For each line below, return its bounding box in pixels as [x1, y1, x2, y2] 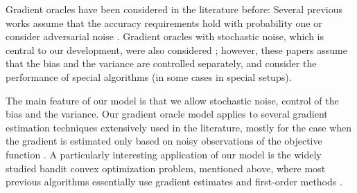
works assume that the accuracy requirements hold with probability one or [6, 15, 322, 30]
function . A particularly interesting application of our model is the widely [6, 147, 322, 161]
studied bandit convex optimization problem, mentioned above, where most [6, 160, 326, 175]
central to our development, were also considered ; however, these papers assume [6, 42, 347, 57]
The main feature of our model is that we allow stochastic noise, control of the [6, 93, 339, 107]
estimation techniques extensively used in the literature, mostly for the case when [6, 120, 352, 134]
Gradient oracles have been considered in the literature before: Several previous [6, 2, 342, 16]
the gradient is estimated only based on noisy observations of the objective [6, 134, 322, 148]
